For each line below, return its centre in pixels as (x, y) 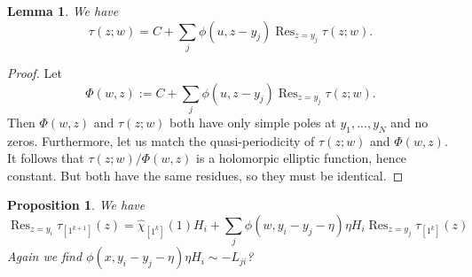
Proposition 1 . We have (76, 205)
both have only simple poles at (253, 122)
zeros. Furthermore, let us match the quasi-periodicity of (161, 140)
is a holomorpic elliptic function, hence (302, 158)
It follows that (46, 158)
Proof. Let (35, 72)
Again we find (45, 256)
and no (409, 122)
